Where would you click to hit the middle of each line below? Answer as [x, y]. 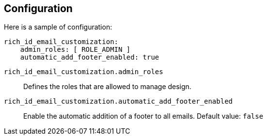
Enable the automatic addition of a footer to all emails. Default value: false [143, 116]
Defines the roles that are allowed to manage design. [107, 87]
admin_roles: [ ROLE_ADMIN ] [75, 50]
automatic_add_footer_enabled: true [90, 57]
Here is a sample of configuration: [58, 27]
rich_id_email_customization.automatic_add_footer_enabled [118, 101]
